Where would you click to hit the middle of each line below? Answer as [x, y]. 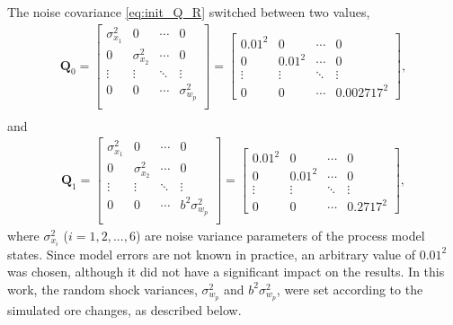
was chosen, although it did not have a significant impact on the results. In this [226, 272]
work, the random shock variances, [102, 289]
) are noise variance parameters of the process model [280, 235]
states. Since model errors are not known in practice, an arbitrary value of [211, 254]
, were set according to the [350, 289]
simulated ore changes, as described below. [124, 309]
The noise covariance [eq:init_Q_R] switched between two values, [189, 12]
